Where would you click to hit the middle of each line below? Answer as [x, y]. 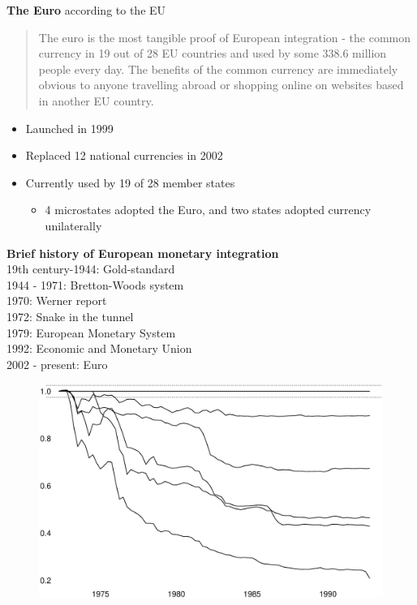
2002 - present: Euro [57, 364]
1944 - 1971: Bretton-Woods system [95, 284]
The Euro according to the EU [86, 10]
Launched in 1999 [69, 128]
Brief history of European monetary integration [143, 253]
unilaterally [73, 225]
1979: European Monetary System [91, 332]
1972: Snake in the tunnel [70, 316]
